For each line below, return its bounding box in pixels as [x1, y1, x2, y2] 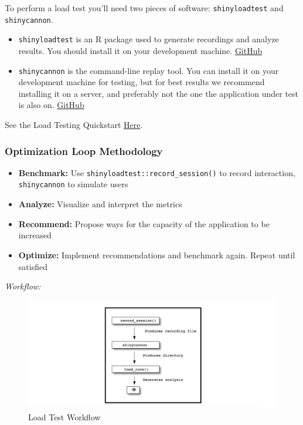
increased [18, 229, 52, 241]
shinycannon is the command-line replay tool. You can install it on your [18, 64, 279, 76]
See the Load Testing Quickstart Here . [5, 119, 143, 130]
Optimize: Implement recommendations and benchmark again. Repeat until [18, 248, 295, 261]
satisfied [18, 260, 47, 272]
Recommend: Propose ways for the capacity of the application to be [18, 217, 270, 230]
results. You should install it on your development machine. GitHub [18, 44, 263, 56]
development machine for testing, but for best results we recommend [18, 76, 265, 88]
